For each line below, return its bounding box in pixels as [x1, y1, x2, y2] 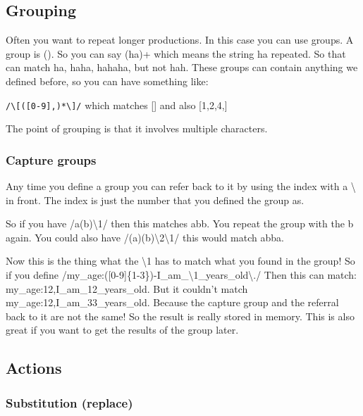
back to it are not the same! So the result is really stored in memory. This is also [6, 308, 355, 323]
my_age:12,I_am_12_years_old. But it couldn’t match [6, 281, 248, 296]
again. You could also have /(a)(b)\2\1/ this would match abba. [6, 229, 284, 244]
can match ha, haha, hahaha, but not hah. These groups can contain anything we [6, 60, 358, 75]
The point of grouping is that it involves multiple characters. [6, 121, 268, 136]
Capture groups [6, 151, 97, 168]
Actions [6, 357, 62, 379]
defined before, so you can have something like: [6, 73, 209, 88]
